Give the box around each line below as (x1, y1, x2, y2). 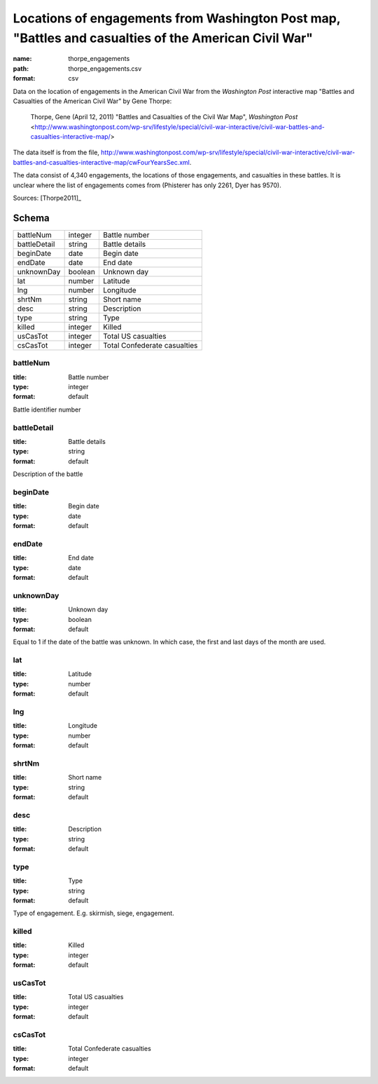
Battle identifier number (13, 405, 81, 414)
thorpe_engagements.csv (68, 64, 142, 73)
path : (13, 64, 29, 73)
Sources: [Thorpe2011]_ (13, 194, 82, 203)
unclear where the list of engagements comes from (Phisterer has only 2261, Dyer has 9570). (13, 181, 281, 189)
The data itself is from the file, (13, 148, 99, 157)
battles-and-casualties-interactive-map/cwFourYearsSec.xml (13, 158, 190, 166)
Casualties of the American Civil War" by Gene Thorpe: (13, 97, 172, 105)
